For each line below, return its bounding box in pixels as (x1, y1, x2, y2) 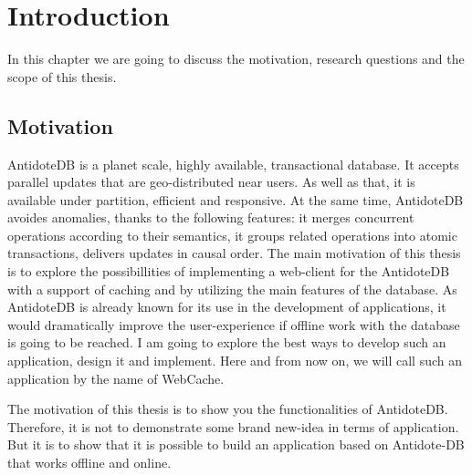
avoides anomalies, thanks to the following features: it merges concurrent (7, 208, 414, 227)
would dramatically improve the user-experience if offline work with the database (7, 315, 460, 334)
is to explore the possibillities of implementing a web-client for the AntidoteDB (7, 262, 450, 281)
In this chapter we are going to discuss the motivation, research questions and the (7, 49, 465, 68)
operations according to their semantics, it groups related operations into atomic (7, 225, 457, 244)
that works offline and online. (7, 453, 172, 472)
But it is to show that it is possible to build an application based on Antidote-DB (7, 435, 465, 454)
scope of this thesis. (7, 67, 117, 86)
